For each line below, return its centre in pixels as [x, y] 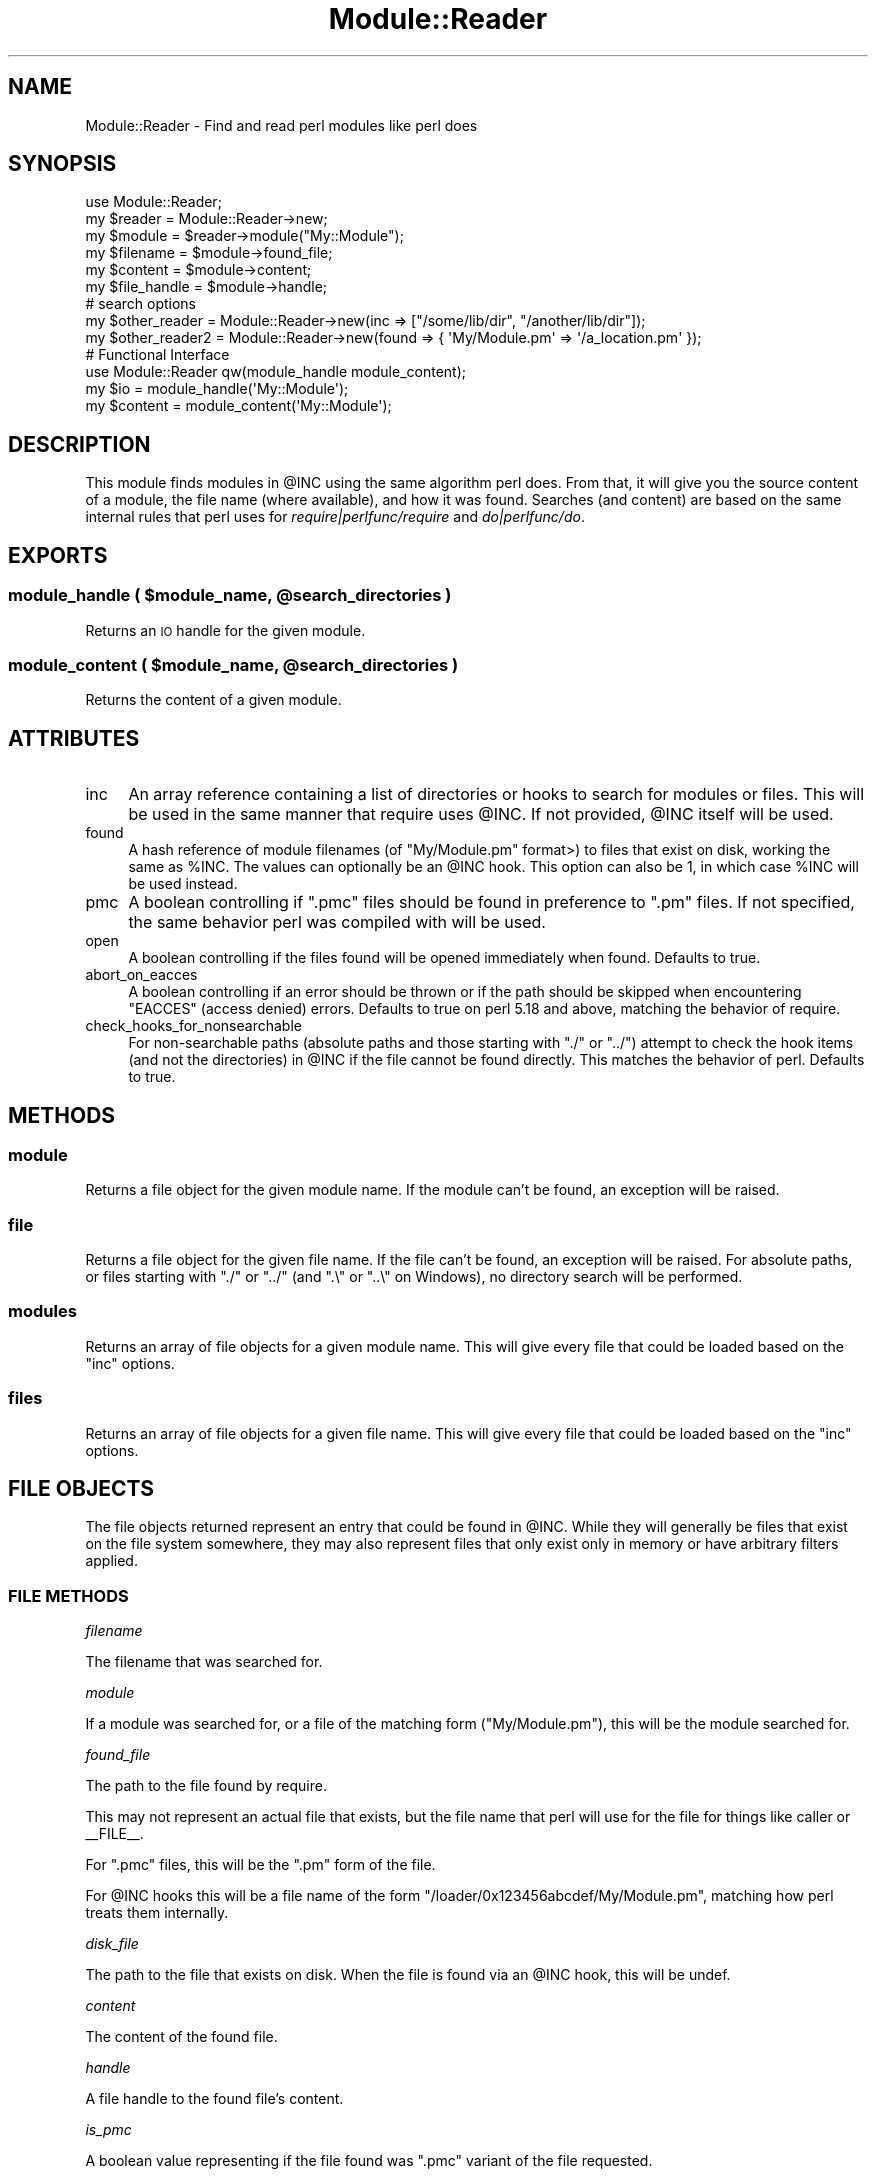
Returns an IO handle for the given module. [225, 630]
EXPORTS [58, 555]
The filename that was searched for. [204, 1662]
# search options [140, 304]
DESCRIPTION [79, 444]
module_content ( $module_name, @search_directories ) [233, 664]
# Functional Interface [157, 355]
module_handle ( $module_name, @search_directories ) [230, 595]
